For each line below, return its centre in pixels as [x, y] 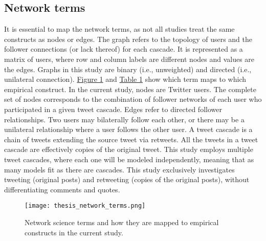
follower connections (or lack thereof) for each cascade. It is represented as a [124, 49]
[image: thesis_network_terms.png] [85, 206]
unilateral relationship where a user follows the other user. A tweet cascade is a [128, 129]
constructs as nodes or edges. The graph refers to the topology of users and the [128, 39]
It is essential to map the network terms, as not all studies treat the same [119, 29]
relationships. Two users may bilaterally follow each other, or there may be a [124, 119]
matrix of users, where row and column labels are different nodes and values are [129, 59]
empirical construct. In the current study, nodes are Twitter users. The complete [130, 89]
